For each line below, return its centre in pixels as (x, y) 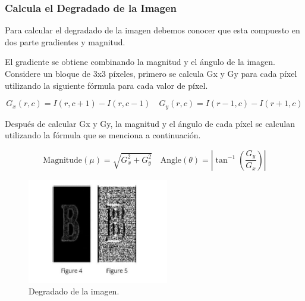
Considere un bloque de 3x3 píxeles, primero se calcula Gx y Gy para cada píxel (151, 73)
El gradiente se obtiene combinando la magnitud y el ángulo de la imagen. (140, 62)
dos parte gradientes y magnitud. (65, 41)
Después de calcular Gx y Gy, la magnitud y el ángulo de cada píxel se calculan (150, 123)
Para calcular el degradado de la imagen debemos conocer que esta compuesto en (152, 30)
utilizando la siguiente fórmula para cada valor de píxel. (106, 85)
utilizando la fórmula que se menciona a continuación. (103, 135)
